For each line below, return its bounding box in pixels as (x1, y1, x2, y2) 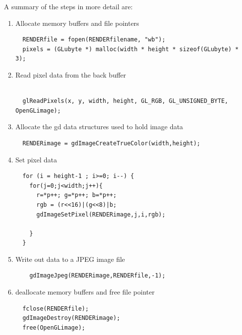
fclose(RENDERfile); (22, 305, 89, 312)
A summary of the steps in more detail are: (4, 1, 133, 11)
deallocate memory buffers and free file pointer (15, 287, 155, 297)
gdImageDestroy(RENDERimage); (22, 315, 120, 322)
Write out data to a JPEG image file (15, 254, 125, 264)
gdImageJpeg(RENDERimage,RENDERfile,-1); (29, 272, 166, 279)
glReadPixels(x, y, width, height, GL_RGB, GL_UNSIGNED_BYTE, (22, 98, 228, 105)
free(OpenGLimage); (22, 324, 85, 331)
